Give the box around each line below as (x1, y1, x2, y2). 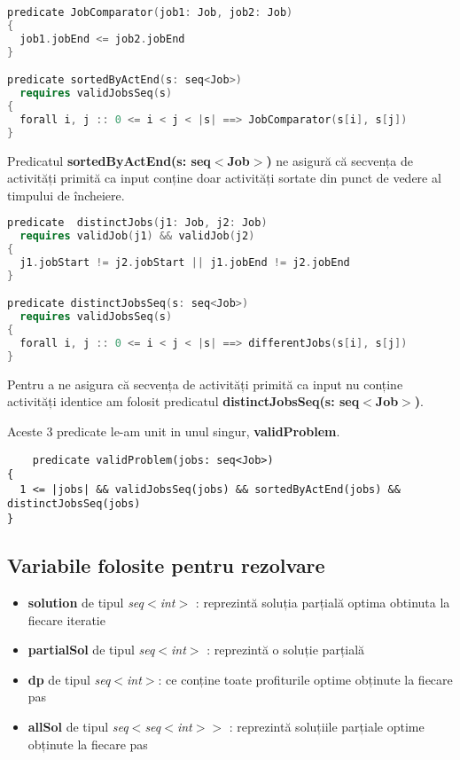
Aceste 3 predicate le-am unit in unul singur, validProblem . (7, 421, 340, 440)
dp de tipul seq (27, 670, 111, 688)
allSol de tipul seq (27, 717, 129, 735)
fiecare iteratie (27, 610, 105, 629)
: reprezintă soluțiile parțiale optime (229, 717, 425, 735)
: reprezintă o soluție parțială (207, 640, 365, 659)
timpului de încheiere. (7, 185, 125, 204)
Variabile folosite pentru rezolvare (7, 552, 325, 579)
